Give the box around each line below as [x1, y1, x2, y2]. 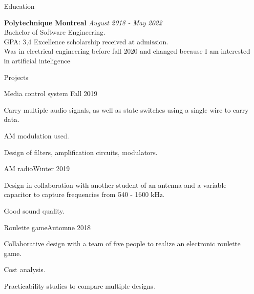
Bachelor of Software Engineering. [4, 27, 106, 37]
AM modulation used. [4, 130, 69, 140]
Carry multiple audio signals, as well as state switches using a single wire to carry [4, 104, 249, 115]
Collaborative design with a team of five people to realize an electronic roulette [4, 238, 241, 249]
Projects [4, 72, 29, 82]
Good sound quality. [4, 205, 64, 216]
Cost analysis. [4, 264, 45, 274]
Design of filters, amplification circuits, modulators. [4, 147, 158, 157]
